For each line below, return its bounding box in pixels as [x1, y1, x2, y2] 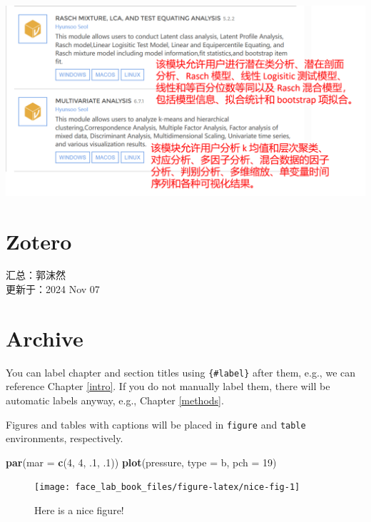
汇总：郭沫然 [6, 267, 66, 282]
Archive [6, 323, 83, 352]
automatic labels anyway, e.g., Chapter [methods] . [6, 393, 224, 408]
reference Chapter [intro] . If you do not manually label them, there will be [6, 379, 330, 394]
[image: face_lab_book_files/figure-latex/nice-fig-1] [34, 482, 300, 493]
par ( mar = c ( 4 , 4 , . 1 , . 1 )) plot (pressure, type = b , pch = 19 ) [6, 454, 277, 469]
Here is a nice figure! [34, 503, 124, 518]
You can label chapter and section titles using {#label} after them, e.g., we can [6, 364, 356, 379]
